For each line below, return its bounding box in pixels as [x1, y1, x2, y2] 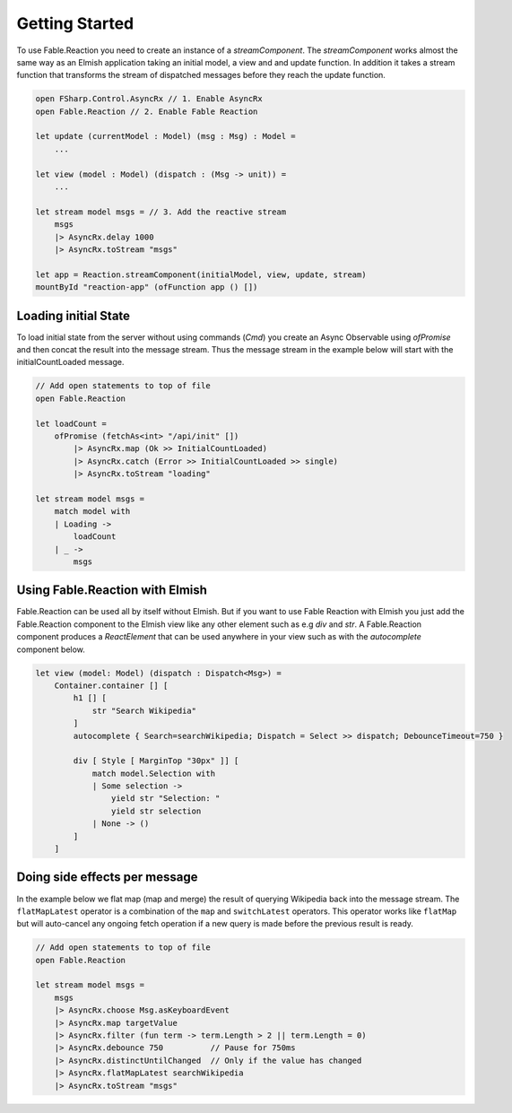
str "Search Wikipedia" [91, 705, 197, 716]
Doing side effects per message [16, 870, 198, 885]
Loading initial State [16, 308, 130, 323]
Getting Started [16, 13, 135, 33]
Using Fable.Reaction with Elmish [16, 583, 208, 598]
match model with [54, 507, 131, 517]
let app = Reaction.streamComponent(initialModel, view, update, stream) [35, 269, 367, 280]
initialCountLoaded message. [16, 357, 125, 368]
